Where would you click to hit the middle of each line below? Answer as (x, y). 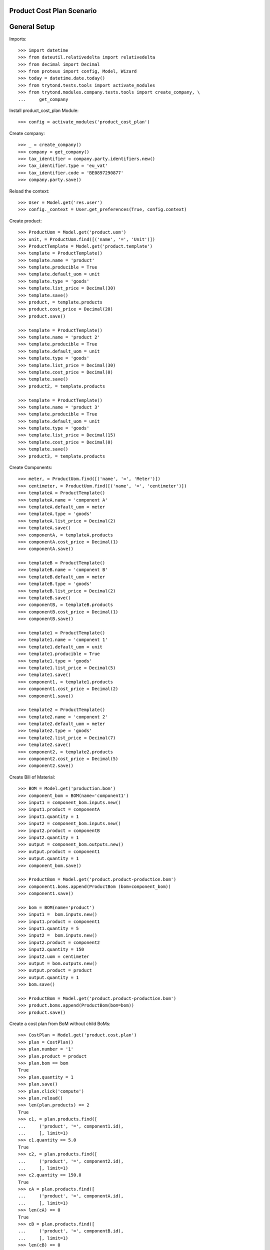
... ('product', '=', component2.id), (71, 1161)
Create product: (25, 220)
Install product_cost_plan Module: (44, 110)
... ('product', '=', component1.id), (71, 1126)
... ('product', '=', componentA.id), (71, 1196)
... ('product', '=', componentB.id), (71, 1231)
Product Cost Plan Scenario (53, 11)
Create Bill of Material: (32, 777)
